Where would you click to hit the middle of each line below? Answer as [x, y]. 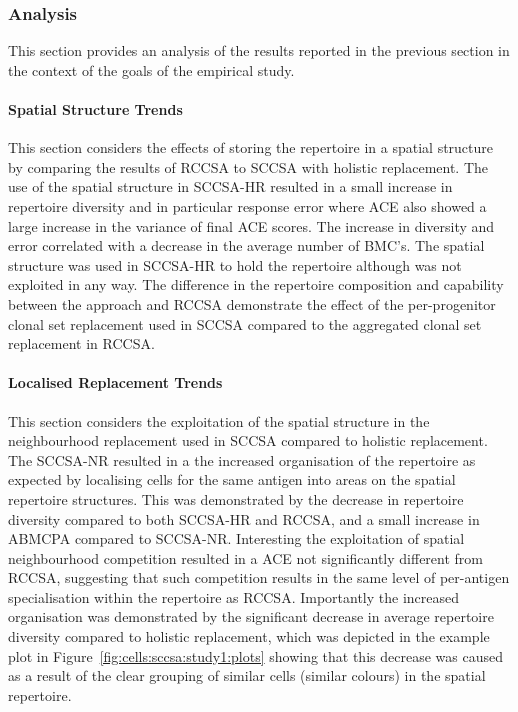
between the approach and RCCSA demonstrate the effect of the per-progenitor [252, 303]
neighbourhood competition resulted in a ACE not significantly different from [246, 557]
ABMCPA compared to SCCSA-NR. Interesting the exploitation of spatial [236, 538]
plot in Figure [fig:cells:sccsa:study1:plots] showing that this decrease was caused [255, 655]
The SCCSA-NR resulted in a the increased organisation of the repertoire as [242, 459]
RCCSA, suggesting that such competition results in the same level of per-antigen [259, 577]
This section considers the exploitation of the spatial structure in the [219, 420]
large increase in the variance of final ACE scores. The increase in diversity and [251, 225]
